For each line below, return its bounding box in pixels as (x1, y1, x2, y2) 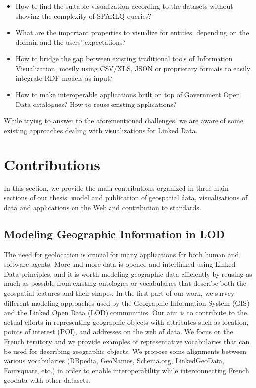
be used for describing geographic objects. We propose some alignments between (4, 346, 246, 356)
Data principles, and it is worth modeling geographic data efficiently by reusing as (4, 268, 252, 279)
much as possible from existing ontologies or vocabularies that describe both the (4, 278, 247, 288)
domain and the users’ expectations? (15, 36, 126, 47)
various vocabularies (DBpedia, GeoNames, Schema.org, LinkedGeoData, (4, 355, 224, 366)
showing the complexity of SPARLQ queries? (15, 10, 151, 21)
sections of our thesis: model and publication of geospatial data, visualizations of (4, 192, 248, 203)
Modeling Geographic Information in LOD (4, 226, 225, 241)
